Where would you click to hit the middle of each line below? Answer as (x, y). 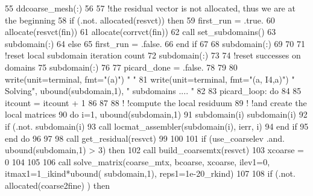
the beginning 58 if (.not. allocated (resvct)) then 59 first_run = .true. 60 (140, 20)
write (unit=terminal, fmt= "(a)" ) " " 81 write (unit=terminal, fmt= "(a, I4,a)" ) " (150, 79)
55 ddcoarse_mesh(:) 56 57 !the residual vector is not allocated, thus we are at (150, 8)
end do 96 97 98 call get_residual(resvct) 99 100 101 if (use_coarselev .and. (145, 138)
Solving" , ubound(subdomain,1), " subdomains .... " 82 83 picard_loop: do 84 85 (153, 91)
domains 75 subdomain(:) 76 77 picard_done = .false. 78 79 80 (121, 67)
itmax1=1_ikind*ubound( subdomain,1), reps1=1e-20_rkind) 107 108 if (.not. (150, 173)
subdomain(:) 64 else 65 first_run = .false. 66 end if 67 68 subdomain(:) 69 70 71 (155, 43)
